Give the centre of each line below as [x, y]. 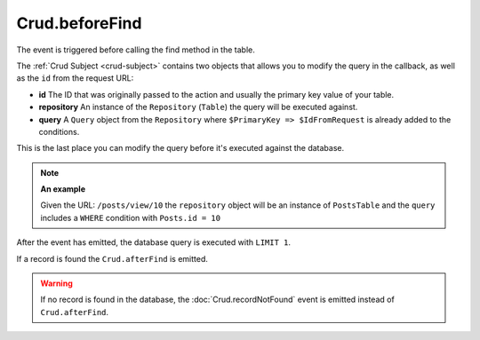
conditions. [59, 131]
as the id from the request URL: [75, 78]
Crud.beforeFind [79, 23]
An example [63, 189]
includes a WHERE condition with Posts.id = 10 [131, 217]
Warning [56, 283]
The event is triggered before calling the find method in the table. [136, 50]
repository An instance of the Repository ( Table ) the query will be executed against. [198, 107]
